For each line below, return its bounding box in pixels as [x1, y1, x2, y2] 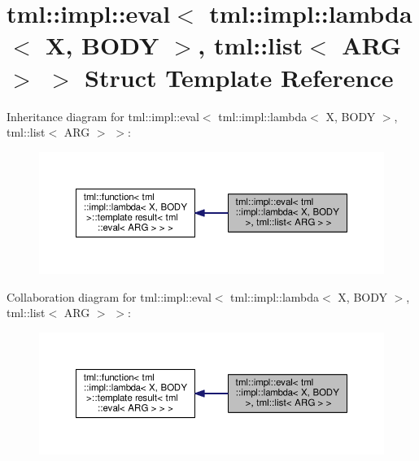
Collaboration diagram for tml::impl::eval [7, 288, 212, 305]
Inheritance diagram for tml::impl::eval [7, 107, 199, 124]
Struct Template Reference [85, 60, 394, 94]
